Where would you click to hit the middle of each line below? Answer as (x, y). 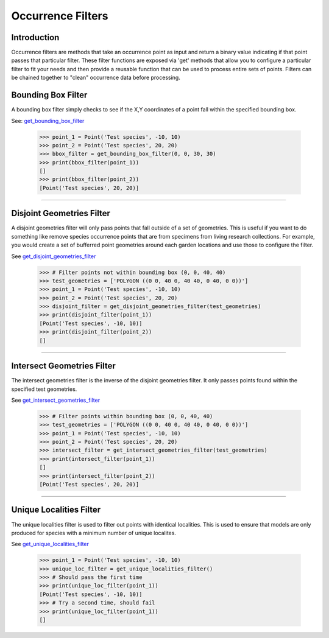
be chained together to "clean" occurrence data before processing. (96, 78)
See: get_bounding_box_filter (48, 121)
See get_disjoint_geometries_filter (54, 256)
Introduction (35, 37)
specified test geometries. (44, 389)
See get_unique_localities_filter (50, 544)
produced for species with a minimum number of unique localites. (94, 533)
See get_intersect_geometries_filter (56, 400)
